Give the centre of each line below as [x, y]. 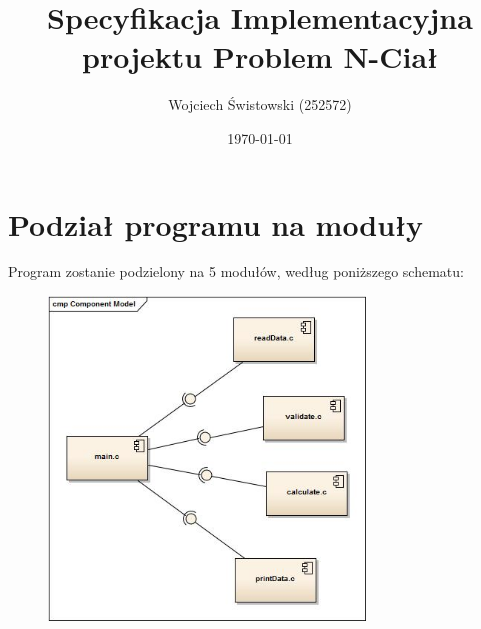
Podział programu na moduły [215, 223]
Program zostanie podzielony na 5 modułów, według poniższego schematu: [236, 271]
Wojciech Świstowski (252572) [260, 104]
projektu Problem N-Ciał [260, 56]
